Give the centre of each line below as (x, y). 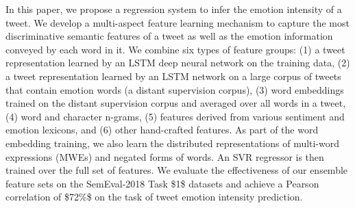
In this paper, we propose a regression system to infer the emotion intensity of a (174, 9)
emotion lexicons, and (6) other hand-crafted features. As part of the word (162, 130)
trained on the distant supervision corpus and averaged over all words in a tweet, (176, 103)
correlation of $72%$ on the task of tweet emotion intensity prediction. (154, 197)
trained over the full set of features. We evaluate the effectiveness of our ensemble (177, 170)
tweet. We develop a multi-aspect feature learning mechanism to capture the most (177, 22)
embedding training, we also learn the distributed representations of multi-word (173, 143)
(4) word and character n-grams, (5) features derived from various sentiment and (175, 116)
